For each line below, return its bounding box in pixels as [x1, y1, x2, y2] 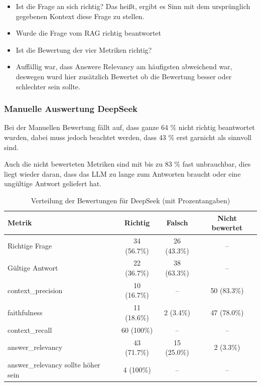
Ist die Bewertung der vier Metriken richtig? [16, 44, 152, 55]
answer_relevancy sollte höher [8, 359, 100, 369]
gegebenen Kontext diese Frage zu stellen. [16, 11, 145, 21]
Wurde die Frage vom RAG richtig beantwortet [16, 28, 161, 38]
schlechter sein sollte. [16, 81, 80, 91]
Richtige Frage [8, 240, 52, 250]
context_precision [8, 285, 63, 295]
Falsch [166, 217, 188, 228]
